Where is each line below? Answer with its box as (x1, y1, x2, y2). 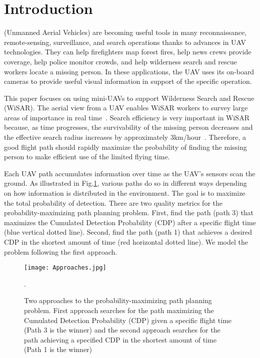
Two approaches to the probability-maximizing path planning (24, 295, 212, 306)
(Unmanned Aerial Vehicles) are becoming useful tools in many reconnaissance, (4, 27, 247, 37)
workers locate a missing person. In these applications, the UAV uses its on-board (4, 66, 254, 76)
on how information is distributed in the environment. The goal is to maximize (4, 188, 245, 198)
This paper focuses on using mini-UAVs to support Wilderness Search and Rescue (4, 92, 254, 103)
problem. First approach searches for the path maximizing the (24, 305, 214, 316)
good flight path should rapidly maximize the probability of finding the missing (4, 141, 247, 152)
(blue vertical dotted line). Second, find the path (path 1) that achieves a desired (4, 227, 252, 237)
